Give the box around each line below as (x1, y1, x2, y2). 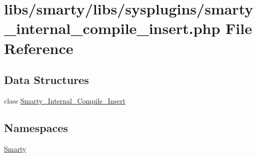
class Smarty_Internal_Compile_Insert (4, 95, 126, 105)
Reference (4, 37, 73, 58)
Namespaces (4, 119, 68, 135)
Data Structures (4, 72, 89, 87)
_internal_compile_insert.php (4, 18, 220, 38)
